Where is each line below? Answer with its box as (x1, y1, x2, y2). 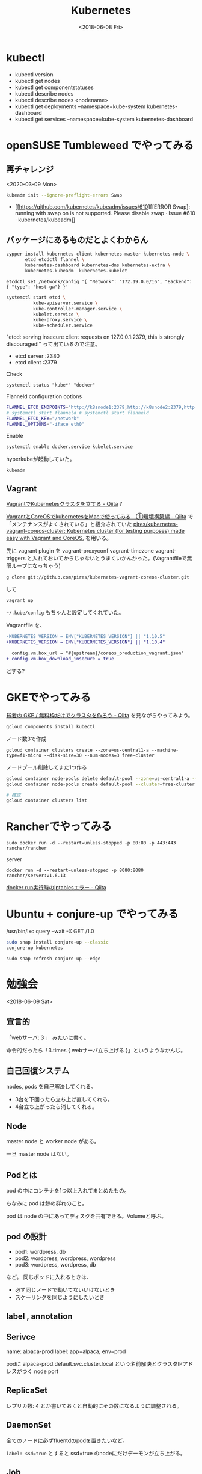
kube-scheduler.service (32, 322, 93, 328)
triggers (6, 554, 26, 562)
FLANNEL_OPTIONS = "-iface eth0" (6, 421, 85, 427)
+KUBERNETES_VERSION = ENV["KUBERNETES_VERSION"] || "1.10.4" (6, 639, 165, 645)
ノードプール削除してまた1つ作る (6, 763, 87, 770)
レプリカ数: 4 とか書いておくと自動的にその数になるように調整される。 (6, 1402, 182, 1409)
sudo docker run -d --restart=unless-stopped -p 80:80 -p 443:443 (6, 840, 176, 846)
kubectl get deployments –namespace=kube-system (14, 103, 146, 110)
